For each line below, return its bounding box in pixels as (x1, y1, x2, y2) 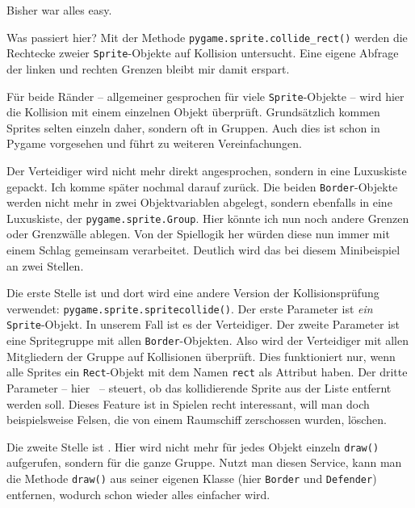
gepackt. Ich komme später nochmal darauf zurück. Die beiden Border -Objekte (6, 178, 398, 195)
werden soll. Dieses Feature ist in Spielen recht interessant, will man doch (6, 395, 370, 412)
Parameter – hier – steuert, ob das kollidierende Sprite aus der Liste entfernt (6, 380, 392, 397)
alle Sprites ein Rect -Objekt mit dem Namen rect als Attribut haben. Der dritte (6, 363, 408, 380)
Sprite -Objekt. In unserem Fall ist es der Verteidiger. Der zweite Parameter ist (6, 316, 400, 333)
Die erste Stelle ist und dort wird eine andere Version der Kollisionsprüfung (6, 284, 379, 301)
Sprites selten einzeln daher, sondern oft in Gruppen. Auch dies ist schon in (6, 119, 380, 136)
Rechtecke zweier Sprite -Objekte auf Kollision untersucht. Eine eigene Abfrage (6, 44, 399, 61)
